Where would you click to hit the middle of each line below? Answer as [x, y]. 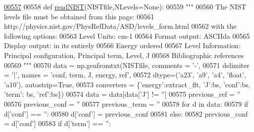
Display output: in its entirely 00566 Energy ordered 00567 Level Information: [122, 45]
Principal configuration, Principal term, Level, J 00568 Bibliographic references [124, 55]
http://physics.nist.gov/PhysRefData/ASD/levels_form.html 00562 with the [120, 26]
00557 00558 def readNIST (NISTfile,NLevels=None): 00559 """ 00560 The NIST [125, 6]
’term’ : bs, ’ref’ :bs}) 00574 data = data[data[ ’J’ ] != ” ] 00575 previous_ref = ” [122, 94]
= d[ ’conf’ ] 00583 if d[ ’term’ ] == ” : [57, 123]
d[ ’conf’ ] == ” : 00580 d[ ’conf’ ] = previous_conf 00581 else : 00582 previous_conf [126, 113]
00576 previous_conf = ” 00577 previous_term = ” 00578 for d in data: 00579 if [126, 103]
